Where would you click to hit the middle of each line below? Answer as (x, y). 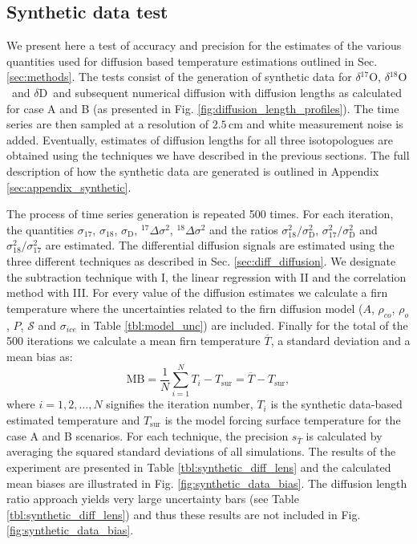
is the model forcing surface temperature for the (283, 420)
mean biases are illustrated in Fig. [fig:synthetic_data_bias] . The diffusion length (207, 483)
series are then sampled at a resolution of (108, 124)
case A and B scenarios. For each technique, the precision (148, 435)
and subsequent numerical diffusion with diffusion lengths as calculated (228, 92)
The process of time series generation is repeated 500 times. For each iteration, (200, 214)
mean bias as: (40, 356)
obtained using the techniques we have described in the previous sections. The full (208, 155)
